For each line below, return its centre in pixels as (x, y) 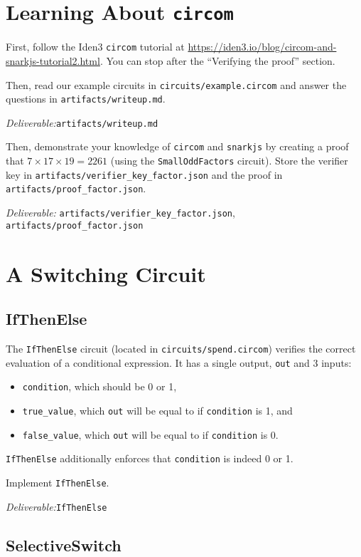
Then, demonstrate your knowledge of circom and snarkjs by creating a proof (177, 146)
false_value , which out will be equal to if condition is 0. (150, 434)
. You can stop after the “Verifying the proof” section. (217, 60)
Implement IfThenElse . (58, 482)
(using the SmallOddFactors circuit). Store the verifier (229, 161)
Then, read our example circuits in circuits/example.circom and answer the (176, 84)
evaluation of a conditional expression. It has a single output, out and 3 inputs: (179, 362)
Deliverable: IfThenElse (56, 506)
